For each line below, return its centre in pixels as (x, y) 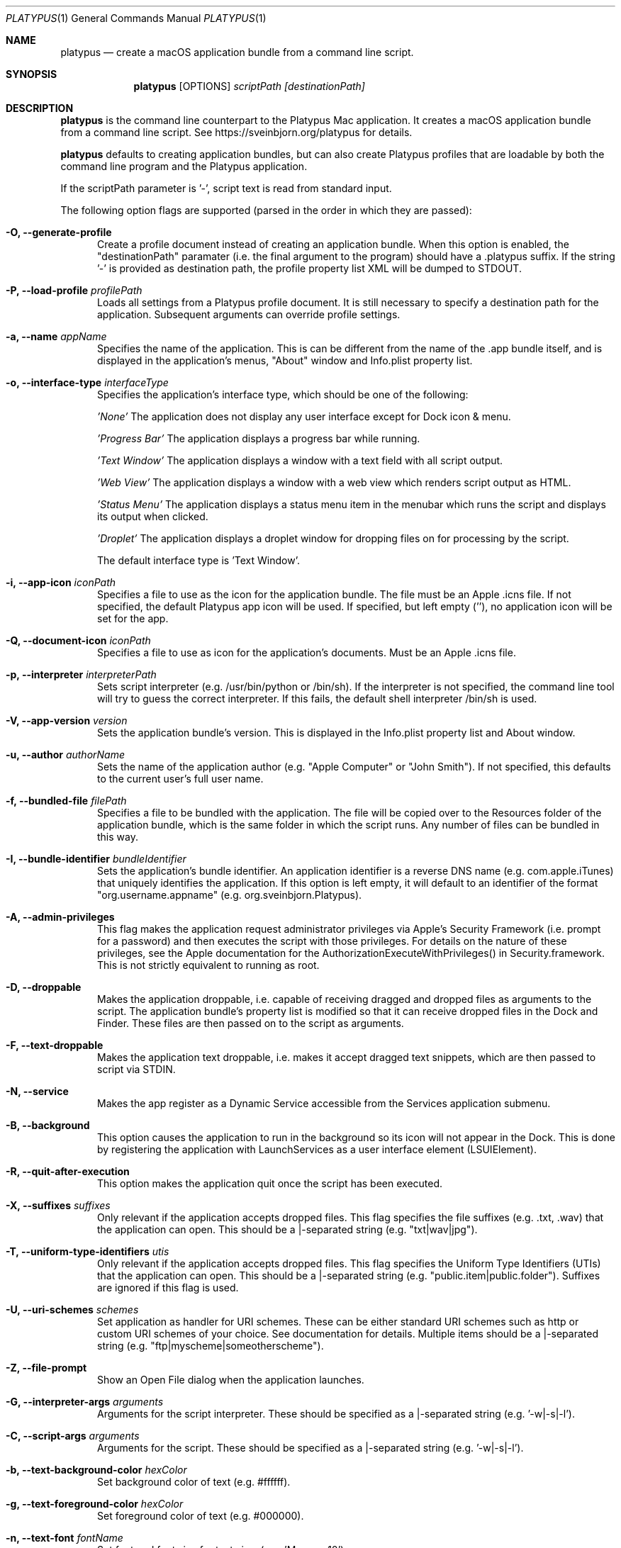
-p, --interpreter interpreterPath (81, 674)
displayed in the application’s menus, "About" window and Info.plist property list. (285, 360)
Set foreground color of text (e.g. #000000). (201, 1516)
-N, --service (37, 1091)
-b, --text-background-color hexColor (96, 1470)
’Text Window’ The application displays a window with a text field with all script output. (300, 460)
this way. (118, 837)
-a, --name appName (56, 336)
